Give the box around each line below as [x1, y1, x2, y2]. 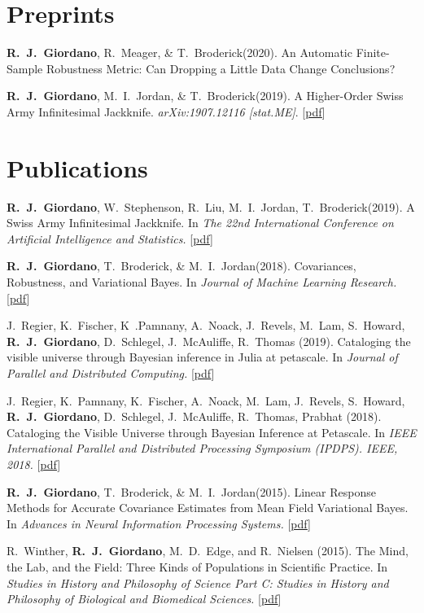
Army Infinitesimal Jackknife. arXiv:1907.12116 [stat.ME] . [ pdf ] [7, 103, 326, 120]
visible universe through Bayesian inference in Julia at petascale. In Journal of [7, 348, 398, 366]
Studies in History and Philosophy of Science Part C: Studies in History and [7, 574, 389, 591]
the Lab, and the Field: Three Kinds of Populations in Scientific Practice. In [7, 558, 388, 575]
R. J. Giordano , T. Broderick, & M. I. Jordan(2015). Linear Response [7, 483, 376, 500]
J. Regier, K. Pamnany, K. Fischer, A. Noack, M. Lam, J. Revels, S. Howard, [7, 392, 405, 409]
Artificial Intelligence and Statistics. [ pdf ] [7, 230, 213, 247]
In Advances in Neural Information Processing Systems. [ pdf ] [7, 514, 311, 532]
